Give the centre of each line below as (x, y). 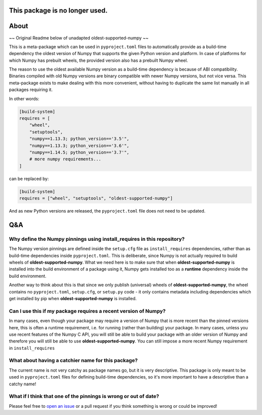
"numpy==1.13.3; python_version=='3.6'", (79, 145)
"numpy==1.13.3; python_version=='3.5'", (79, 139)
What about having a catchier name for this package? (73, 361)
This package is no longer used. (58, 10)
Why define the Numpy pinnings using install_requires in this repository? (97, 239)
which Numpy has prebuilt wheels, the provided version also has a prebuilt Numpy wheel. (98, 60)
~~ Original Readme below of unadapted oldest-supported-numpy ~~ (79, 38)
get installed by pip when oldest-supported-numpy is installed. (73, 298)
